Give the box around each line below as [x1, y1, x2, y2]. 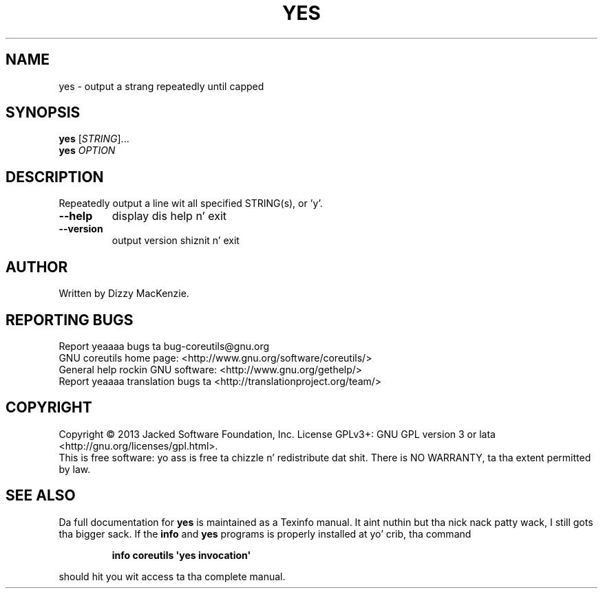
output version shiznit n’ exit [112, 234, 240, 247]
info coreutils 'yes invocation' [112, 549, 251, 561]
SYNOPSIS [6, 104, 81, 122]
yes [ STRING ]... [59, 133, 129, 145]
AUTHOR [6, 258, 68, 276]
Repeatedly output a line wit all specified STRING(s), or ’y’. [59, 197, 323, 210]
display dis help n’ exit [112, 209, 227, 223]
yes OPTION [59, 144, 116, 157]
